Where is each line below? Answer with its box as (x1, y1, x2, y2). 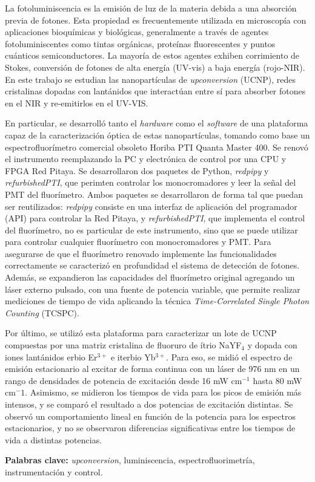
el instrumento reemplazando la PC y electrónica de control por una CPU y (5, 152, 287, 165)
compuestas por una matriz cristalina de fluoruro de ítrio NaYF (5, 339, 242, 351)
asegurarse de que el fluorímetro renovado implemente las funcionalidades (5, 247, 277, 259)
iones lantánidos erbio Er (5, 350, 98, 363)
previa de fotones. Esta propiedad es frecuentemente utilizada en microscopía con (5, 13, 307, 26)
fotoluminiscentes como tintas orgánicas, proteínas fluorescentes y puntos (5, 37, 276, 50)
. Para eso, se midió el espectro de (166, 350, 293, 363)
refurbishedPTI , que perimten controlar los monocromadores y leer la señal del (5, 176, 296, 189)
